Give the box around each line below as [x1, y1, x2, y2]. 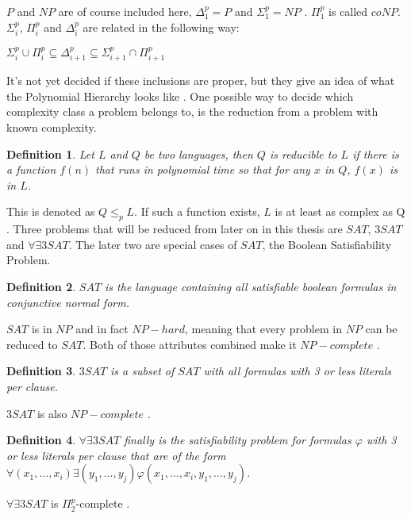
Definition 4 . [6, 432, 76, 448]
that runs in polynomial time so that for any [95, 161, 310, 178]
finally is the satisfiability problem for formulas [124, 432, 351, 448]
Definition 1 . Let [6, 145, 94, 162]
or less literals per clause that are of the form [6, 447, 226, 463]
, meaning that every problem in [184, 320, 342, 337]
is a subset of [110, 363, 175, 379]
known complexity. [6, 119, 97, 136]
